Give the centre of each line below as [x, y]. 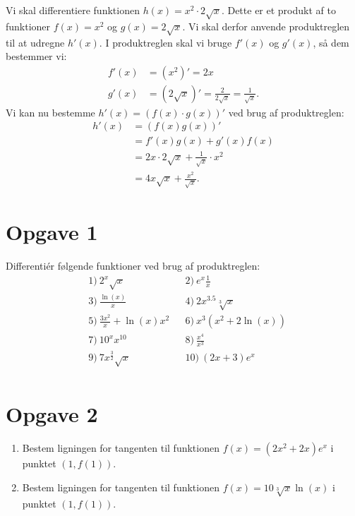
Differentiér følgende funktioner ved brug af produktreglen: [133, 266]
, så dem [331, 42]
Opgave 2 [52, 414]
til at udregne [35, 42]
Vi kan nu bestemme [50, 112]
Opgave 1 [52, 232]
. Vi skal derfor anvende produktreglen [266, 26]
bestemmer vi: [36, 56]
